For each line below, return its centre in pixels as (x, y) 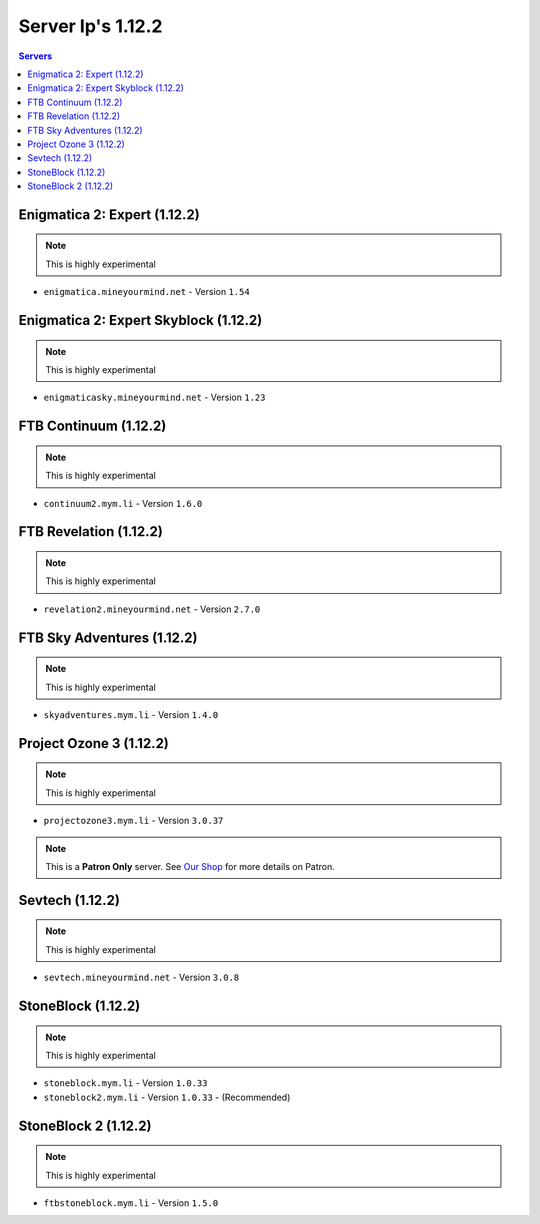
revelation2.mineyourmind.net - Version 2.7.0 (152, 609)
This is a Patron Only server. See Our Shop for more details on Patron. (190, 866)
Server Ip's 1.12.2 (90, 26)
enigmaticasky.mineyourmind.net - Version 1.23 (154, 397)
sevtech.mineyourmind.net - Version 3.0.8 (141, 977)
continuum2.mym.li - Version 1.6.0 (123, 503)
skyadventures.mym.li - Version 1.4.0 (131, 714)
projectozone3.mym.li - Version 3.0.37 (133, 821)
